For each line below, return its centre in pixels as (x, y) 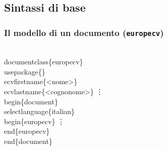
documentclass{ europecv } (44, 62)
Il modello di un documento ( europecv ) (84, 32)
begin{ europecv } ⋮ (35, 121)
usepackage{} (25, 71)
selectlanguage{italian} (40, 111)
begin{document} (31, 101)
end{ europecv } (27, 131)
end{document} (28, 141)
